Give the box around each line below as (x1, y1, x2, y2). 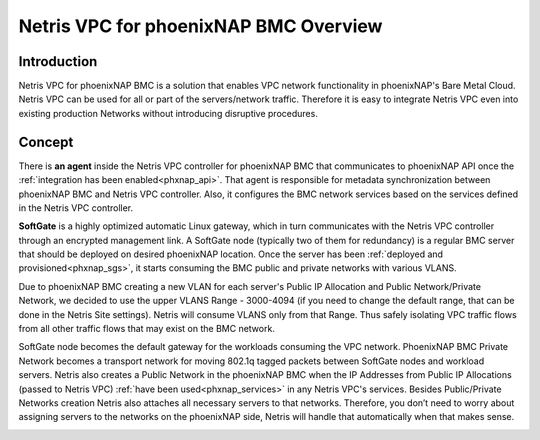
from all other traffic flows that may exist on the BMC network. (18, 323, 275, 335)
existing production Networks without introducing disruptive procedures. (18, 107, 319, 119)
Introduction (18, 53, 98, 70)
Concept (18, 133, 74, 150)
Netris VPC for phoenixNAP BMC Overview (18, 15, 383, 37)
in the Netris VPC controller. (18, 201, 134, 214)
